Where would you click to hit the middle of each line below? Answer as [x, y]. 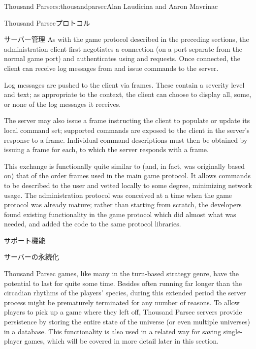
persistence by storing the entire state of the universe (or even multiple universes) [127, 322]
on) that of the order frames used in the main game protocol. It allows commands [127, 175]
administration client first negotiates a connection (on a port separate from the [123, 48]
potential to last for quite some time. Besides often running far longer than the [123, 283]
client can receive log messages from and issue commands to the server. [111, 68]
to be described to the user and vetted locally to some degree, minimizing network [128, 185]
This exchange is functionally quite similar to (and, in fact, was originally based [124, 166]
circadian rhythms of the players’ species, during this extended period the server [125, 293]
